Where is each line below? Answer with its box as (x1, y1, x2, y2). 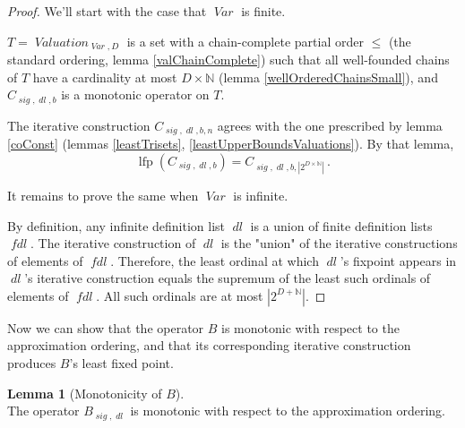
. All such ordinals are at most (96, 286, 263, 304)
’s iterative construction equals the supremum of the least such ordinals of (24, 269, 431, 287)
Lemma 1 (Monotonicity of (7, 383, 162, 402)
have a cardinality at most (32, 67, 177, 86)
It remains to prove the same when (7, 185, 199, 204)
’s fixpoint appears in (340, 251, 457, 270)
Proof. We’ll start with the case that (7, 2, 207, 20)
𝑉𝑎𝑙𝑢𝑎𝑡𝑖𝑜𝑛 (34, 36, 89, 49)
